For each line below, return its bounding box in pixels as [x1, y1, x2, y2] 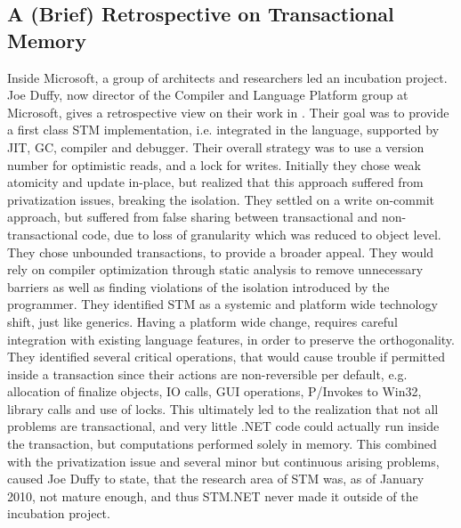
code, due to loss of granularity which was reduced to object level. [82, 224, 441, 243]
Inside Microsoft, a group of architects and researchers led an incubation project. [7, 68, 448, 86]
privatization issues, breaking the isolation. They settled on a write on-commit [7, 190, 434, 208]
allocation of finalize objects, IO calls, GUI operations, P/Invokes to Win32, [7, 382, 422, 401]
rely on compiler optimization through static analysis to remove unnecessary [7, 260, 424, 279]
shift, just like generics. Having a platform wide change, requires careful [7, 312, 398, 330]
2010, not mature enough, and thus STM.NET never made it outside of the [7, 486, 418, 505]
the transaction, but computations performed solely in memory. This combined [7, 435, 437, 453]
